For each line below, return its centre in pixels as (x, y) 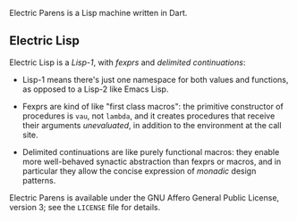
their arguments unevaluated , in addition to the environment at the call (152, 125)
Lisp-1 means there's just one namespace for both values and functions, (155, 79)
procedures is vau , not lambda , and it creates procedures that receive (148, 116)
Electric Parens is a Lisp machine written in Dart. (98, 13)
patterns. (39, 180)
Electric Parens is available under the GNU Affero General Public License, (144, 197)
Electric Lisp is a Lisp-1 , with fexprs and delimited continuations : (127, 62)
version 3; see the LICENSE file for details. (85, 207)
